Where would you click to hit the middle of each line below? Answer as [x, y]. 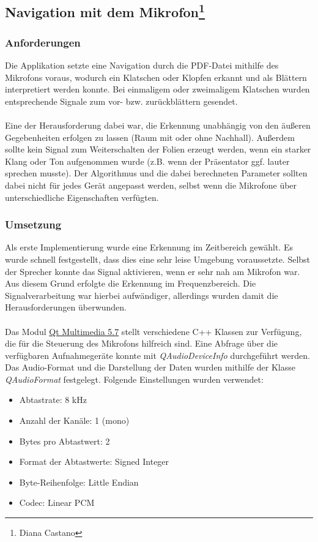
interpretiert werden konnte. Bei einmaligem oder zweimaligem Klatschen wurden [157, 89]
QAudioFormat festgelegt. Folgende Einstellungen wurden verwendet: [134, 379]
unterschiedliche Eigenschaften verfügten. [82, 197]
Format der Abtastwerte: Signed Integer [94, 461]
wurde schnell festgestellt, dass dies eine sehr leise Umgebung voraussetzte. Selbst [158, 259]
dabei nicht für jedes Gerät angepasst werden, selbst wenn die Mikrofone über [151, 185]
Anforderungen [43, 42]
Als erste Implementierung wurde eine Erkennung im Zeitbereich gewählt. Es [149, 247]
